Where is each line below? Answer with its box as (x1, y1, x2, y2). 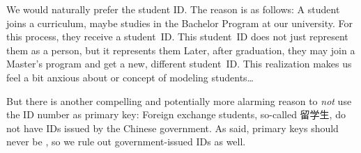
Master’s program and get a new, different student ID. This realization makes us (6, 56, 352, 71)
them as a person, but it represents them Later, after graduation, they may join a (6, 42, 355, 57)
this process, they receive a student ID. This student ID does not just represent (6, 29, 348, 44)
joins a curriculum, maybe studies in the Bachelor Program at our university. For (6, 15, 353, 30)
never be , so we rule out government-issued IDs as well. (6, 134, 246, 149)
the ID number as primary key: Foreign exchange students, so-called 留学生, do (6, 107, 346, 122)
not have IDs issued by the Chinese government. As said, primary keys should (6, 120, 339, 135)
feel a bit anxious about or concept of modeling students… (6, 70, 254, 84)
